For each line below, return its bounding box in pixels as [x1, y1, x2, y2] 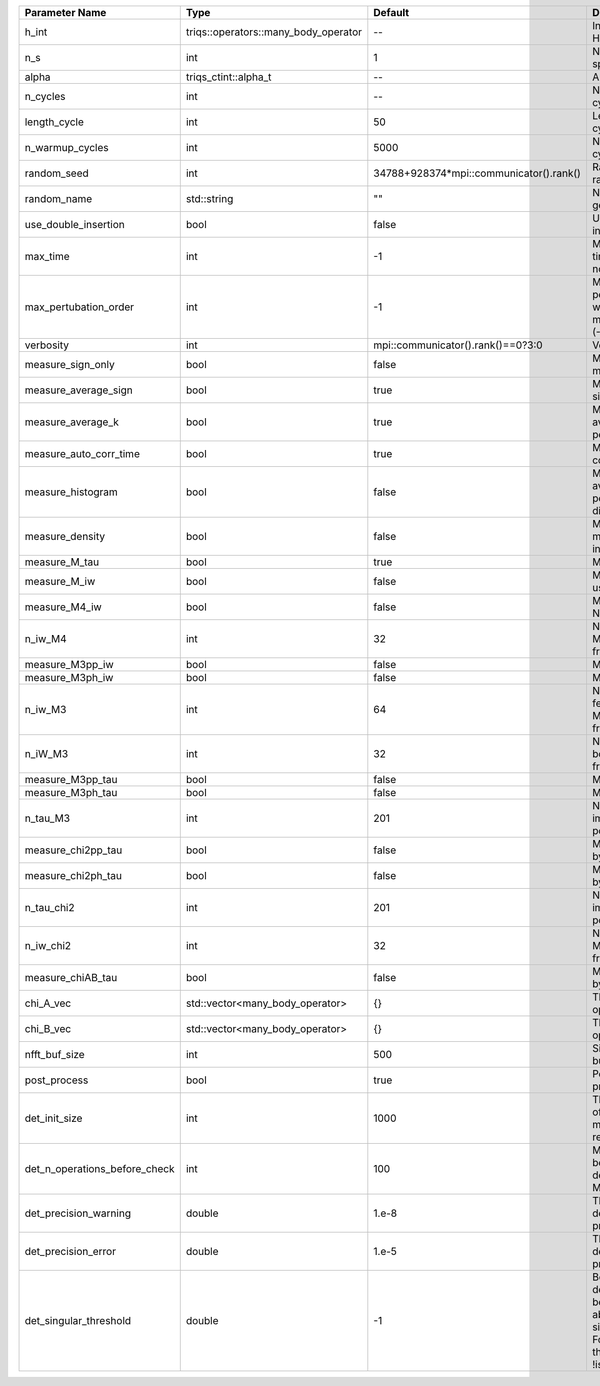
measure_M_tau [24, 555, 100, 569]
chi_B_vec [24, 1022, 72, 1035]
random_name [24, 192, 93, 205]
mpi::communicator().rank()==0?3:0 [373, 338, 544, 352]
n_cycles [24, 90, 66, 103]
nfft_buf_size [24, 1048, 85, 1061]
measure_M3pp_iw [24, 658, 114, 671]
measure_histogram [24, 485, 119, 499]
